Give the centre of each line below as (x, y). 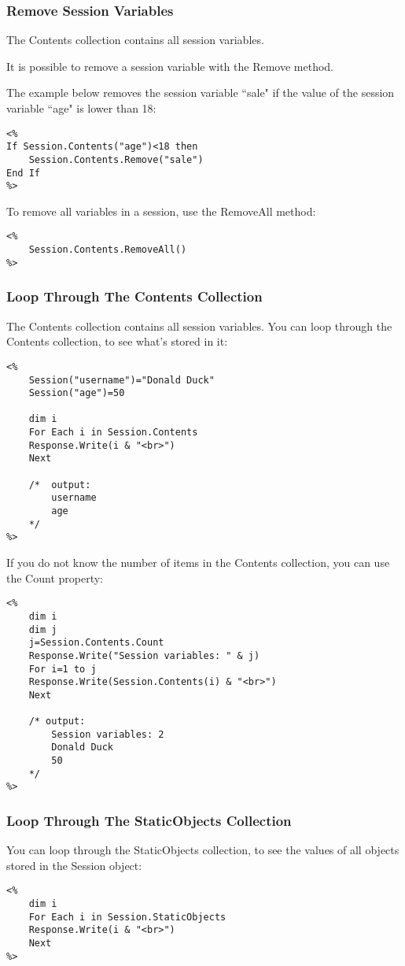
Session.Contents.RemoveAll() (108, 250)
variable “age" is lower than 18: (81, 108)
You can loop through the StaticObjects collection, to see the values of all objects (203, 850)
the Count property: (55, 577)
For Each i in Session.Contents (113, 433)
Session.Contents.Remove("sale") (116, 159)
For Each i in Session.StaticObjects (127, 917)
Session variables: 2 (108, 734)
